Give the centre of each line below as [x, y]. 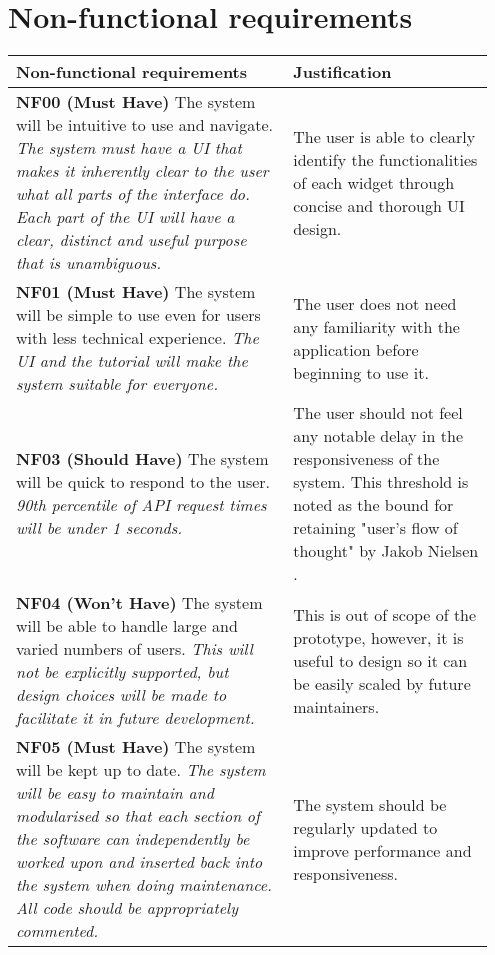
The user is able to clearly [384, 136]
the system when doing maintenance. [144, 885]
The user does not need [375, 303]
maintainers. [336, 706]
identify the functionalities [385, 159]
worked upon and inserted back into [139, 862]
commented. [57, 931]
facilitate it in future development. [135, 718]
